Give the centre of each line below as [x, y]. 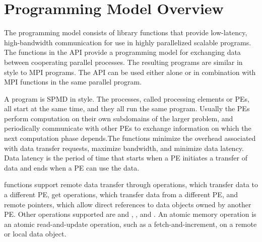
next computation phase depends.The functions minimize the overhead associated [130, 138]
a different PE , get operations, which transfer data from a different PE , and [121, 194]
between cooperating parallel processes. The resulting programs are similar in [123, 62]
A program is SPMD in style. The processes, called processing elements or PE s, [127, 98]
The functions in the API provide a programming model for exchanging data [122, 52]
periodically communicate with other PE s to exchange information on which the [128, 128]
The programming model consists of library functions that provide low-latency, [126, 32]
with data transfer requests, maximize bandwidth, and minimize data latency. [124, 148]
